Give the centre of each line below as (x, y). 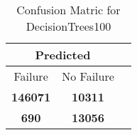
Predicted (63, 55)
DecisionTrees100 (68, 26)
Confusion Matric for (68, 10)
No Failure (88, 76)
